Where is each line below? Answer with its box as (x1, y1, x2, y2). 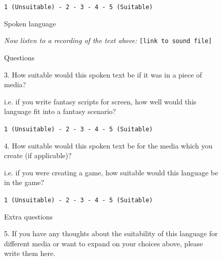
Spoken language (4, 18, 56, 28)
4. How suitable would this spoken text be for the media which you (4, 140, 212, 151)
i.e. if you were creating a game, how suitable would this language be (4, 167, 218, 177)
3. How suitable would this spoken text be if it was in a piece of (4, 69, 202, 80)
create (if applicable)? (4, 150, 72, 161)
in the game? (4, 177, 44, 188)
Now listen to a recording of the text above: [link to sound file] (4, 35, 212, 46)
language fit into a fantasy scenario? (4, 106, 116, 117)
